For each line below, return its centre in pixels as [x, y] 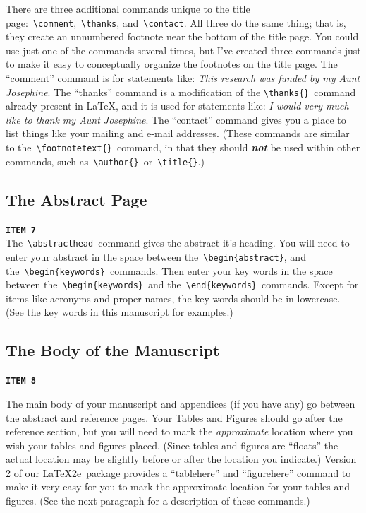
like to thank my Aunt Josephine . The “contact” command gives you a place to [176, 119]
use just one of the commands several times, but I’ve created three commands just [183, 50]
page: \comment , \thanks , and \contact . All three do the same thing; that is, [176, 22]
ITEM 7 [21, 230]
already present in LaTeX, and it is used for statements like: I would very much [177, 106]
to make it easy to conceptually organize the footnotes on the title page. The [172, 64]
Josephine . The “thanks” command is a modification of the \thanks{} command [181, 92]
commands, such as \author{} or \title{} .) [105, 161]
